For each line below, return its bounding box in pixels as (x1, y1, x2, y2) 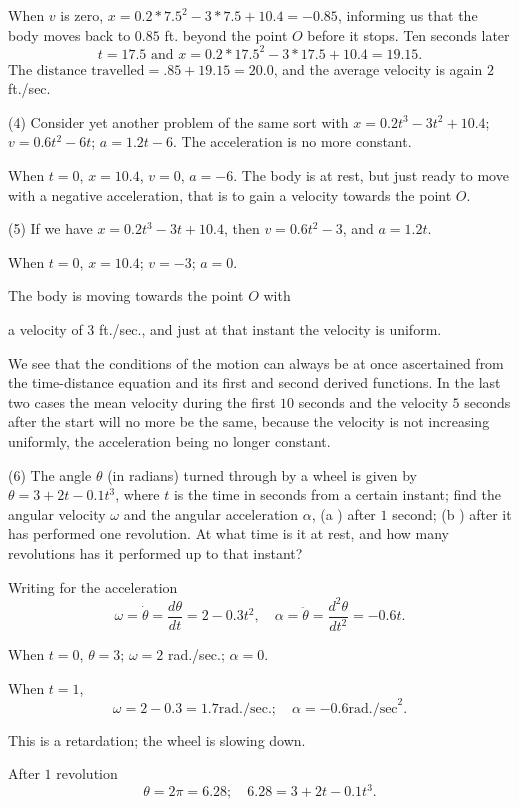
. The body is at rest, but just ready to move (233, 165, 509, 186)
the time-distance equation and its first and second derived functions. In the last (8, 372, 501, 393)
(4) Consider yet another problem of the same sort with (8, 111, 349, 132)
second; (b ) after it (392, 503, 512, 524)
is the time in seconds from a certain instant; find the (173, 484, 501, 505)
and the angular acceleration (123, 503, 299, 524)
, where (115, 484, 160, 505)
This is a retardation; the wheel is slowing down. (8, 729, 306, 750)
